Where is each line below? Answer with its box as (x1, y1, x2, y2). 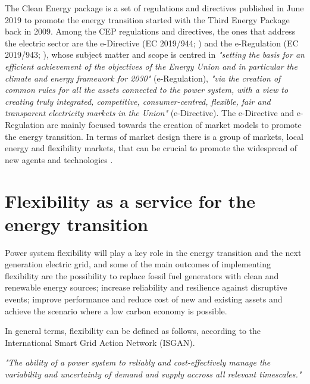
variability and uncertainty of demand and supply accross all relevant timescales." (5, 367, 302, 380)
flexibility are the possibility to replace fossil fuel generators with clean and (5, 269, 279, 282)
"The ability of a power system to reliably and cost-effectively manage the (5, 356, 271, 369)
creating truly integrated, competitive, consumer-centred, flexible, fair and (5, 95, 271, 107)
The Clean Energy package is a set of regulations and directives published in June (5, 2, 304, 14)
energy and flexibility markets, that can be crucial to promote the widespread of (5, 142, 298, 154)
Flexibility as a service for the (5, 188, 255, 213)
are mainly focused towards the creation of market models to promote (46, 118, 302, 130)
